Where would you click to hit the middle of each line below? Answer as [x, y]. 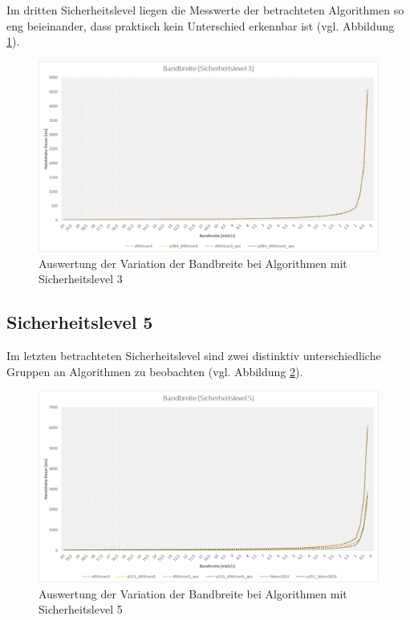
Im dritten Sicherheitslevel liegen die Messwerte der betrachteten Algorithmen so [205, 10]
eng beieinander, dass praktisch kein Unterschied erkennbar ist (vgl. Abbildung [201, 25]
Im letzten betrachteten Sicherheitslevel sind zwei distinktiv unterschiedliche [194, 356]
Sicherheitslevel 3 [81, 279]
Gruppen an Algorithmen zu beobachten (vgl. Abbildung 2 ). [155, 371]
